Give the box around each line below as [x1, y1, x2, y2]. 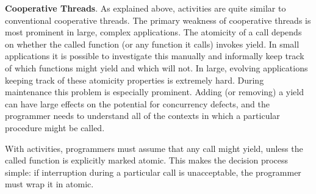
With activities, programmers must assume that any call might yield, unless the [5, 142, 303, 154]
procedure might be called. [5, 121, 105, 134]
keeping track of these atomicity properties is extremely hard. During [5, 73, 264, 86]
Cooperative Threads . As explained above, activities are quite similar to [5, 2, 286, 14]
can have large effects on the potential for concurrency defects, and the [5, 97, 270, 110]
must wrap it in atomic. [5, 178, 94, 190]
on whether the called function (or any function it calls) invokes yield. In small [5, 37, 300, 50]
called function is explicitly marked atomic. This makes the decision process [5, 154, 289, 167]
